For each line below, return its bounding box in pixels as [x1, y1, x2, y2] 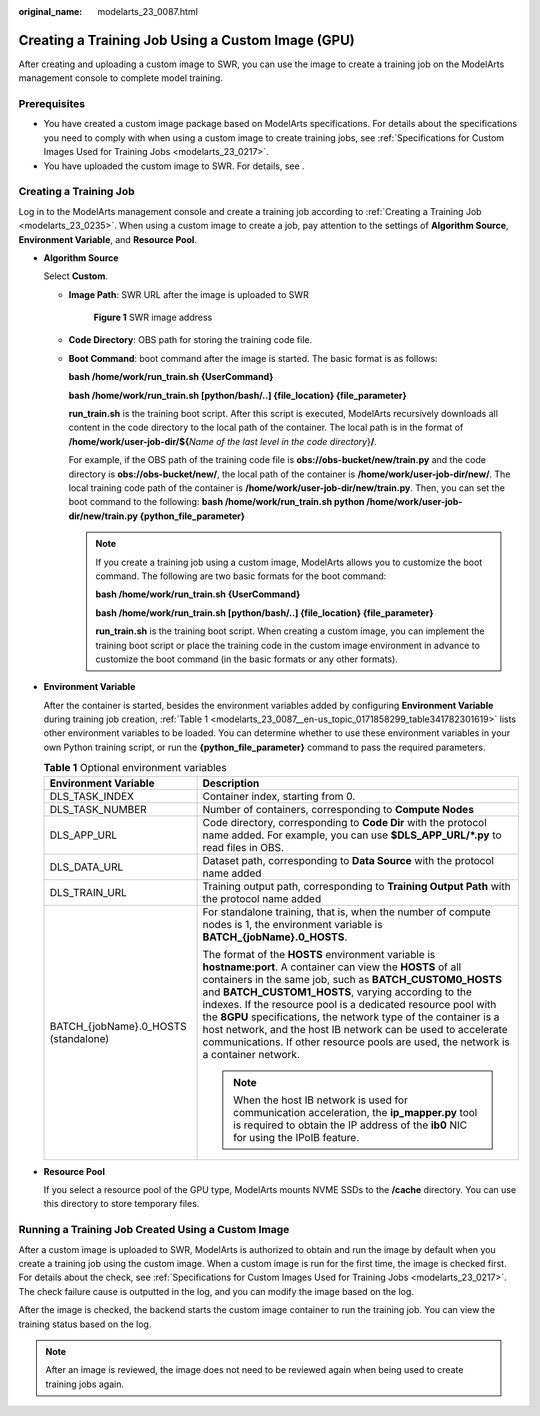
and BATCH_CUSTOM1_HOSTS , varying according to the [202, 985, 472, 999]
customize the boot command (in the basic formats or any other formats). [95, 653, 399, 665]
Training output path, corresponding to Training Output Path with [202, 879, 511, 893]
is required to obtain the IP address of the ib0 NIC [233, 1118, 468, 1132]
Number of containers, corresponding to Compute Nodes [202, 802, 475, 816]
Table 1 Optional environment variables [43, 761, 227, 775]
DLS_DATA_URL [49, 860, 124, 874]
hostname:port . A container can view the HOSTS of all [202, 960, 462, 974]
